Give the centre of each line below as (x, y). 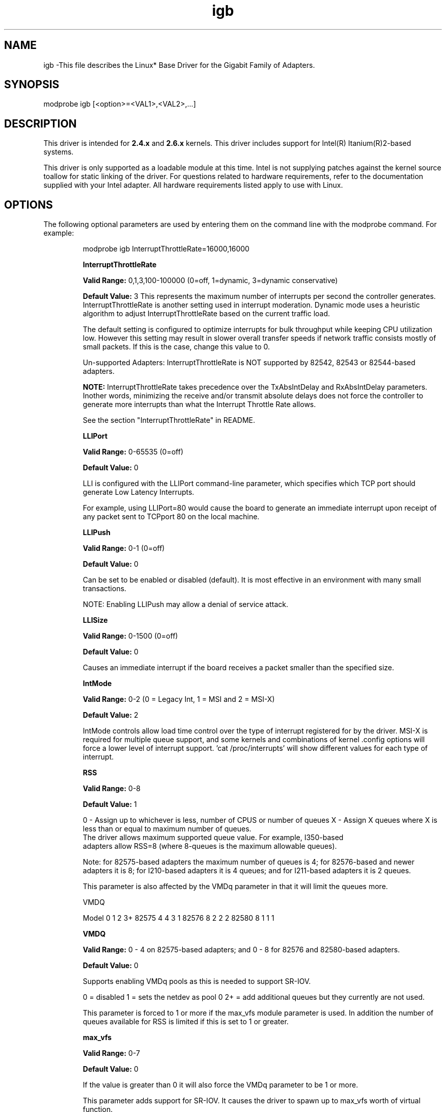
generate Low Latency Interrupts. (138, 492)
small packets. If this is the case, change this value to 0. (176, 347)
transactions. (105, 589)
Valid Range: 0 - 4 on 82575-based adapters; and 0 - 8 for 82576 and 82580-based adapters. (241, 950)
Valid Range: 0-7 (111, 1053)
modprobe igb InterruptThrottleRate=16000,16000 (166, 249)
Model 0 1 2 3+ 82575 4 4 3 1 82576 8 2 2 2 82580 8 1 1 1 (178, 918)
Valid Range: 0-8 (111, 789)
